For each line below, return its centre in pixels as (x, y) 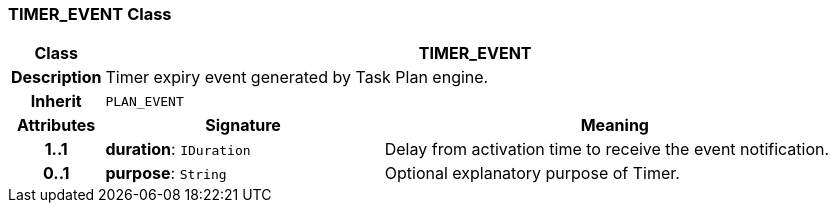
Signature (243, 125)
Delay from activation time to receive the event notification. (607, 149)
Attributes (56, 125)
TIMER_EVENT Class (90, 14)
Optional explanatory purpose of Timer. (532, 173)
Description (56, 77)
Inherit (56, 101)
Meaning (614, 125)
